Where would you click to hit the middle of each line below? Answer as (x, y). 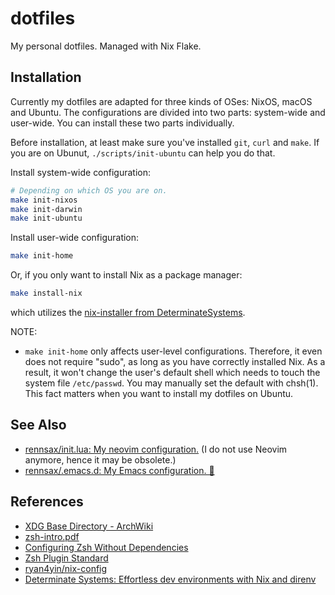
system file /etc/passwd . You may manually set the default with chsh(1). (171, 383)
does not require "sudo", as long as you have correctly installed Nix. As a (175, 361)
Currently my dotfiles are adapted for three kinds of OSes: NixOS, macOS (161, 101)
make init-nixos (44, 200)
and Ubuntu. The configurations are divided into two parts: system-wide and (168, 112)
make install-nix (46, 293)
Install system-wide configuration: (81, 172)
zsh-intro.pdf (52, 536)
